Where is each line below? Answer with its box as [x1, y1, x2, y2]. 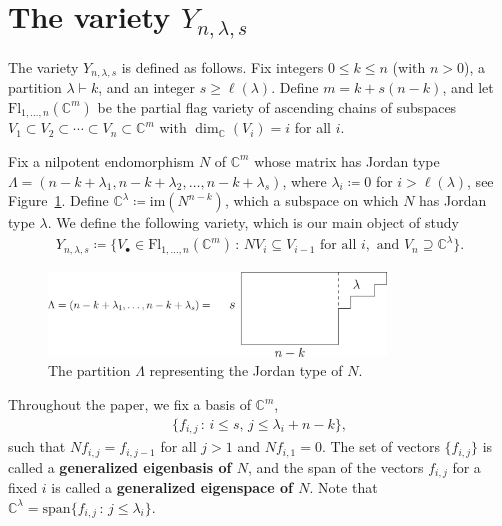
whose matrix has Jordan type [254, 150, 440, 171]
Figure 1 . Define [8, 190, 109, 211]
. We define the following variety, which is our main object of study [47, 212, 459, 233]
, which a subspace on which [224, 190, 399, 211]
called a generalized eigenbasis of [8, 456, 232, 477]
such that [8, 436, 66, 457]
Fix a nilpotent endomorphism [8, 150, 195, 171]
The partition [48, 360, 131, 381]
